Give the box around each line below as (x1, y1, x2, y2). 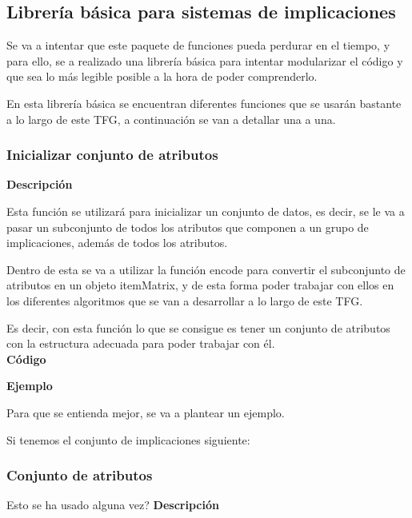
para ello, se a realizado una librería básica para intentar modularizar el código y (6, 52, 403, 69)
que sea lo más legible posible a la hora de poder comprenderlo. (6, 68, 318, 85)
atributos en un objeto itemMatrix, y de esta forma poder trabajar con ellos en (6, 277, 394, 293)
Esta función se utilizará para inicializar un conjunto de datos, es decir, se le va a (6, 202, 405, 219)
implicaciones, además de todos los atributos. (6, 234, 228, 251)
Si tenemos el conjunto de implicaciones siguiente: (6, 431, 250, 448)
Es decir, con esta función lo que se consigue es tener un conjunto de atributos (6, 319, 390, 336)
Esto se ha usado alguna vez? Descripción (6, 496, 219, 513)
